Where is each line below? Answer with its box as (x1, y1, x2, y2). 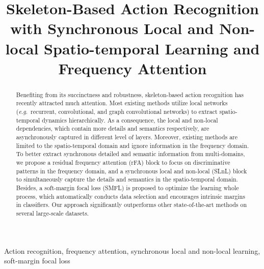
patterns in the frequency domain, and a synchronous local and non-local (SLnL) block (16, 166, 247, 175)
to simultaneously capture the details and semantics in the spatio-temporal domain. (16, 175, 238, 184)
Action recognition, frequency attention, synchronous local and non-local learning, (4, 245, 260, 256)
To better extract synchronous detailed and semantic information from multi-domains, (16, 150, 245, 158)
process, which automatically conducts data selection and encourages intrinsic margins (16, 192, 245, 200)
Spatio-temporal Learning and (44, 38, 260, 58)
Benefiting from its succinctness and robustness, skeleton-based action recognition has (16, 90, 244, 99)
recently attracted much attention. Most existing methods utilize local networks (16, 99, 228, 107)
